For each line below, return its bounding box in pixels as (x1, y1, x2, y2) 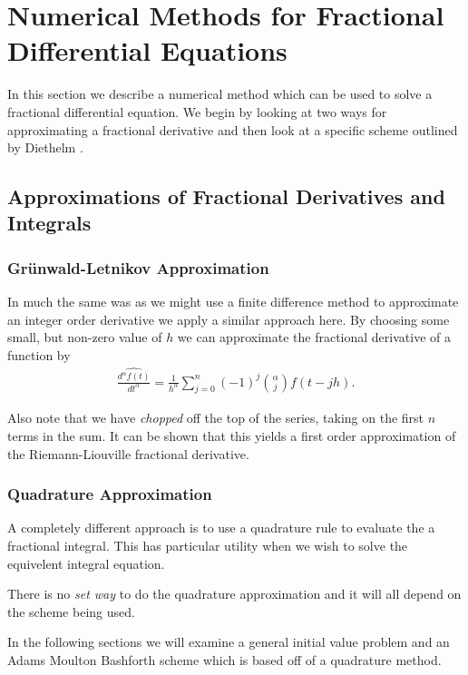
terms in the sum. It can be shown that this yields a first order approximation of (7, 426, 456, 445)
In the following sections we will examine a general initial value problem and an (7, 632, 450, 651)
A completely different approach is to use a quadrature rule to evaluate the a (7, 518, 435, 537)
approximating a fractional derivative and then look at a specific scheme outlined (7, 120, 458, 139)
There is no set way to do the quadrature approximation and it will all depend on (7, 584, 462, 603)
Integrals (7, 209, 92, 237)
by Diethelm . (7, 138, 83, 157)
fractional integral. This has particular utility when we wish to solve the (7, 536, 408, 555)
